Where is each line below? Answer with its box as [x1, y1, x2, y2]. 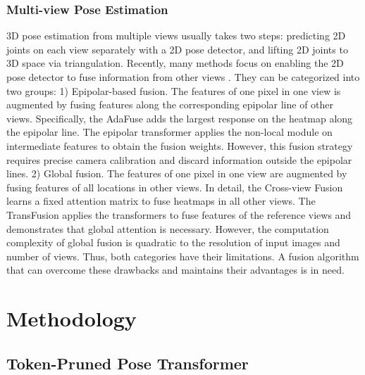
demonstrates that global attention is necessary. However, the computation [6, 221, 329, 236]
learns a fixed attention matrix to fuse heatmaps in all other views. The [6, 193, 316, 208]
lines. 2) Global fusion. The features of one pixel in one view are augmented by [6, 166, 347, 181]
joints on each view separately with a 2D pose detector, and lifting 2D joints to [6, 42, 348, 56]
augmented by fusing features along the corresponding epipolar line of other [6, 97, 334, 112]
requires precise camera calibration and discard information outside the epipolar [6, 152, 352, 167]
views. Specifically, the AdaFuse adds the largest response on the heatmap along [6, 110, 353, 125]
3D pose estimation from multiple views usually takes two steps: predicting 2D [6, 28, 346, 43]
